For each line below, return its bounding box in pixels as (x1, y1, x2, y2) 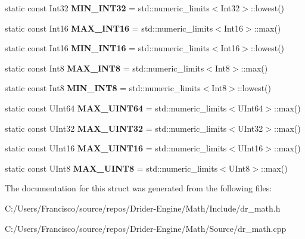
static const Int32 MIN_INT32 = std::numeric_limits (5, 2, 210, 14)
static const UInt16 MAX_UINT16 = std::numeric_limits (5, 142, 227, 154)
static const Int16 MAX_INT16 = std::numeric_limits (5, 21, 213, 34)
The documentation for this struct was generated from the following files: (5, 182, 272, 194)
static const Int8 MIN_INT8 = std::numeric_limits (5, 82, 201, 94)
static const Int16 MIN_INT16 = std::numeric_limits (5, 42, 210, 54)
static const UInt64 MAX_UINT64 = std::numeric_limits (5, 101, 227, 114)
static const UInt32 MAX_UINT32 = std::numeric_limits (5, 122, 227, 134)
